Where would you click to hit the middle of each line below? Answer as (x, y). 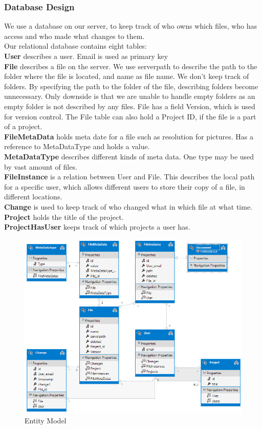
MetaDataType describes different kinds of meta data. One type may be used (129, 156)
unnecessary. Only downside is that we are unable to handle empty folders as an (130, 96)
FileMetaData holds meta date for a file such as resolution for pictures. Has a (129, 136)
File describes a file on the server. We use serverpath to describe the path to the (131, 66)
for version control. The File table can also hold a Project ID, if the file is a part (130, 116)
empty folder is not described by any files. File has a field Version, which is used (130, 106)
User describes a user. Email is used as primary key (86, 56)
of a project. (23, 126)
